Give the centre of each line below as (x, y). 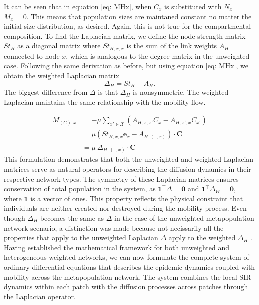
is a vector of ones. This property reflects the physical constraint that (137, 198)
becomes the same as (72, 218)
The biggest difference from (46, 92)
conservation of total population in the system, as (80, 189)
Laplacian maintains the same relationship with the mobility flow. (105, 102)
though (15, 218)
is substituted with (193, 6)
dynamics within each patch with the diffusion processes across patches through (126, 287)
